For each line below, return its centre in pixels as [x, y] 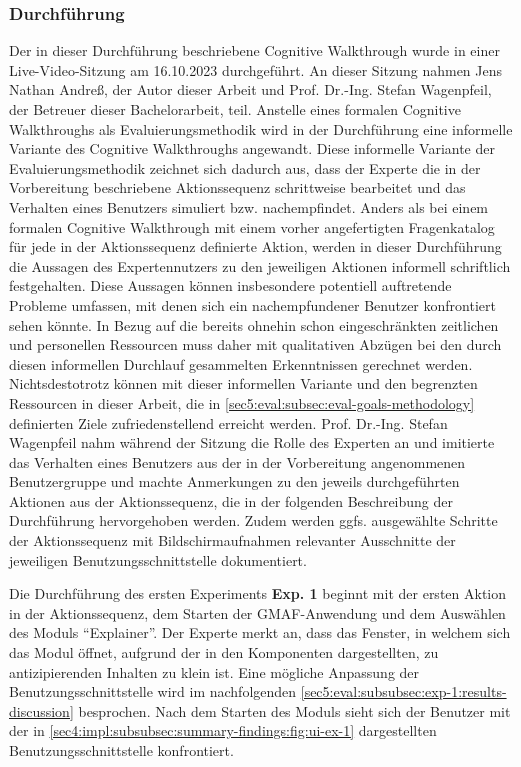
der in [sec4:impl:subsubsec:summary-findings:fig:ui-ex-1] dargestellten [223, 730]
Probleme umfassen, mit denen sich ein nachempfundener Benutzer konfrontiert [252, 304]
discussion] [41, 710]
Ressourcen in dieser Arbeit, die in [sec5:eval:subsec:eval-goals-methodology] [242, 402]
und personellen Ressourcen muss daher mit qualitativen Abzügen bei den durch [255, 344]
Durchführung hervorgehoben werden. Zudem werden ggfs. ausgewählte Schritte [253, 520]
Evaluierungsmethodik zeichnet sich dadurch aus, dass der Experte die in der [245, 167]
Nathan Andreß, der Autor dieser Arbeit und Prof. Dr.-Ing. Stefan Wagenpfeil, [250, 89]
